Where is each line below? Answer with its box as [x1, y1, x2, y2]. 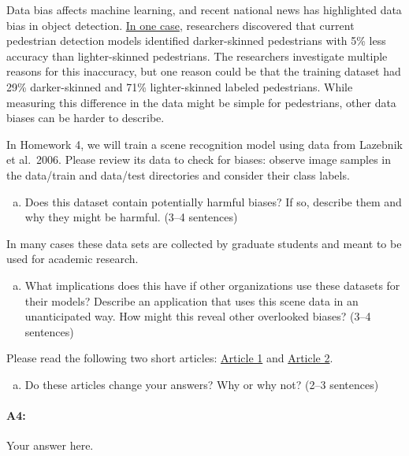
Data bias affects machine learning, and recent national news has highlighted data [6, 2, 402, 17]
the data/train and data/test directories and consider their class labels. [6, 166, 350, 183]
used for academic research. [6, 250, 139, 267]
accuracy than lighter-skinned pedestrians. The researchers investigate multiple [6, 47, 388, 64]
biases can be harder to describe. [6, 109, 165, 126]
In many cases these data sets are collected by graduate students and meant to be [6, 235, 402, 251]
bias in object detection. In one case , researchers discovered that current [6, 17, 355, 33]
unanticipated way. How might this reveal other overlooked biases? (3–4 [24, 308, 371, 324]
